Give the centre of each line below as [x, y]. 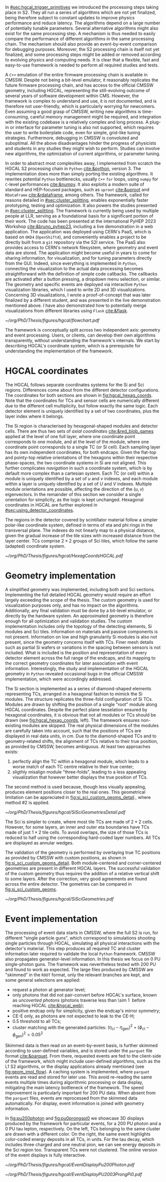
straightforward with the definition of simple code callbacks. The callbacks [81, 274]
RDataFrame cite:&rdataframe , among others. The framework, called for [77, 195]
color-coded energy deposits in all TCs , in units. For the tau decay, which [80, 1139]
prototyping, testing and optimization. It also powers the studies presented [81, 205]
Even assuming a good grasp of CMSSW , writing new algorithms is [73, 112]
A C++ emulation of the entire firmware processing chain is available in [76, 75]
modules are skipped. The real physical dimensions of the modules [90, 725]
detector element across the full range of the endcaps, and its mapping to [81, 658]
